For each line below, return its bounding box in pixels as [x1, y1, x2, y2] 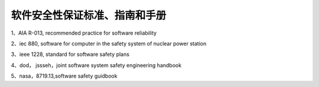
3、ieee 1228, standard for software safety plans [11, 51, 130, 58]
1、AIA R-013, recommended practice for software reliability [11, 29, 157, 36]
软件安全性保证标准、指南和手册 [11, 9, 167, 22]
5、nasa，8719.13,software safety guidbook [11, 72, 118, 79]
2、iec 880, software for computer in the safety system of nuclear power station [11, 40, 207, 47]
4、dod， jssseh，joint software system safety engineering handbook [11, 62, 182, 69]
